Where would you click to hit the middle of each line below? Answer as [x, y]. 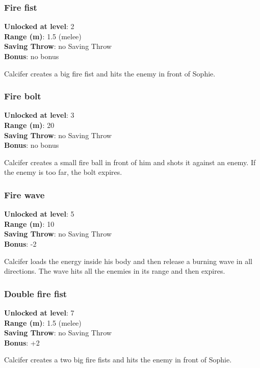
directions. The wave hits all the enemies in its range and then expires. [115, 271]
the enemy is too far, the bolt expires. [63, 172]
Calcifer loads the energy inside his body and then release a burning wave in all [128, 261]
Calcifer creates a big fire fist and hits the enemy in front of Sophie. [110, 73]
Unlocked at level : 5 [39, 214]
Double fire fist [36, 293]
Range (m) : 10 [29, 224]
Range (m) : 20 [29, 125]
